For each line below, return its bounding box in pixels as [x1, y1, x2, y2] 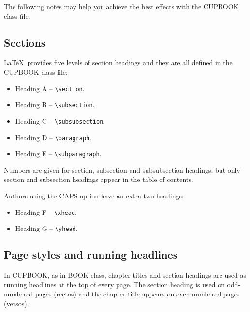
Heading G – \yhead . [15, 223, 78, 233]
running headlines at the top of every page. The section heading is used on [4, 279, 225, 289]
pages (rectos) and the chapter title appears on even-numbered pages [35, 289, 240, 299]
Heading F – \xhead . [15, 207, 77, 217]
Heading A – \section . [15, 83, 85, 93]
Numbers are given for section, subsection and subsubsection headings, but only [4, 164, 240, 175]
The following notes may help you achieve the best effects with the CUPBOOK [4, 1, 239, 11]
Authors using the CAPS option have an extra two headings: [4, 191, 184, 201]
